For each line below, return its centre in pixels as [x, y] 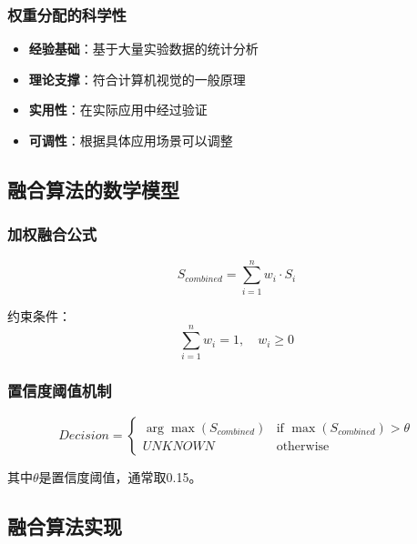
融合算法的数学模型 [93, 189]
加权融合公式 [52, 234]
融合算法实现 [65, 525]
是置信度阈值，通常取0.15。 [120, 476]
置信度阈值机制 [60, 391]
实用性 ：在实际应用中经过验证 [118, 110]
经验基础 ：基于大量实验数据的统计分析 [143, 49]
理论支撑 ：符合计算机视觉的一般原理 [137, 79]
